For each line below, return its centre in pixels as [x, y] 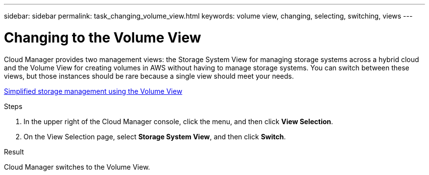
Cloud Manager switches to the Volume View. [77, 167]
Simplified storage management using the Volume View [93, 91]
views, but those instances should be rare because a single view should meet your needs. [149, 76]
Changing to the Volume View [103, 37]
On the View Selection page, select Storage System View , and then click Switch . [155, 136]
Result [14, 152]
